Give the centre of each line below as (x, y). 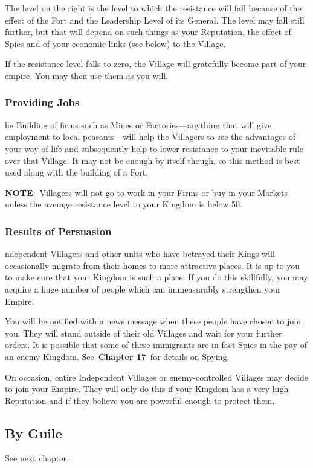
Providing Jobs (42, 102)
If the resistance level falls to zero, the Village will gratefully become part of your (156, 64)
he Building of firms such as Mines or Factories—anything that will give (138, 125)
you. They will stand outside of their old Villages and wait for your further (144, 333)
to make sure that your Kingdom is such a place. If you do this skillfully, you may (156, 277)
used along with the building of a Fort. (77, 172)
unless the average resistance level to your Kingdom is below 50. (124, 204)
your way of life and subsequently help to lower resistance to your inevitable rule (154, 148)
